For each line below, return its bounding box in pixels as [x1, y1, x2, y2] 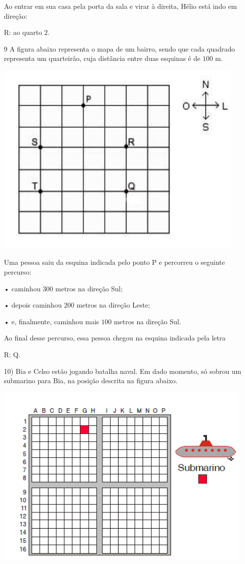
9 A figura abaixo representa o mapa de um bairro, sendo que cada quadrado [4, 43, 235, 54]
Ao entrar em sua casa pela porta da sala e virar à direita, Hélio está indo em [4, 1, 237, 11]
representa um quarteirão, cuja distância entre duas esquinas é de [4, 53, 200, 63]
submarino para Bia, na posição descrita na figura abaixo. [4, 375, 178, 386]
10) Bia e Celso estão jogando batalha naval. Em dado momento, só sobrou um [4, 366, 242, 376]
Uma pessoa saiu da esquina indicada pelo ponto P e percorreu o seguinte [4, 257, 225, 267]
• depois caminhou [4, 300, 62, 310]
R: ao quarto [4, 27, 42, 37]
